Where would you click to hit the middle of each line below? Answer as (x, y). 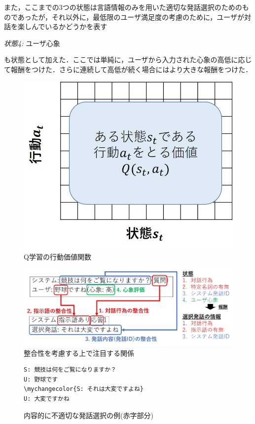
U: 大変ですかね (47, 399)
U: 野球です (41, 379)
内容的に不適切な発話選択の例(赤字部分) (89, 415)
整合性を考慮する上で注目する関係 (79, 353)
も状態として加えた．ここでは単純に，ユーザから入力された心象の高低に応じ (128, 60)
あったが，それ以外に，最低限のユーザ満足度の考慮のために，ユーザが (131, 17)
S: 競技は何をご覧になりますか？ (70, 370)
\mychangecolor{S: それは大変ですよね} (84, 389)
